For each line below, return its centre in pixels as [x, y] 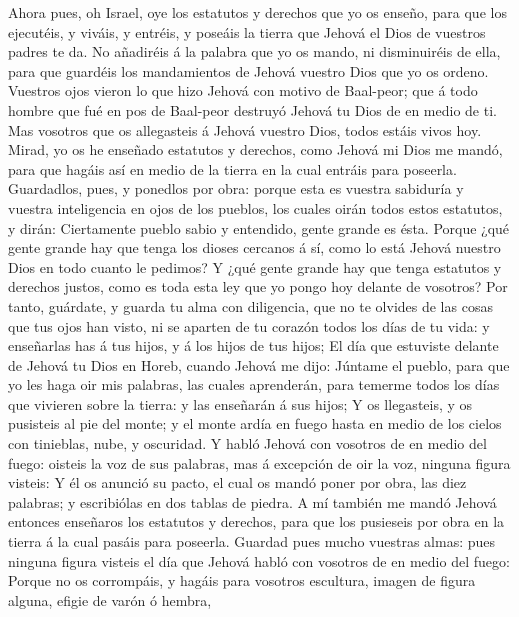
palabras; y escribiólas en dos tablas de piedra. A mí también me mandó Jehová [252, 501]
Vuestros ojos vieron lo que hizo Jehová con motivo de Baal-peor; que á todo [243, 90]
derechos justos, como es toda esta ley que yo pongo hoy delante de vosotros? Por [258, 286]
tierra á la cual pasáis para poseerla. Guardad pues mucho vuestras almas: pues [252, 541]
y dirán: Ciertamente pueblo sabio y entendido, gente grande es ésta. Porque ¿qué [259, 227]
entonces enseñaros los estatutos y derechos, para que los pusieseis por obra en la [256, 521]
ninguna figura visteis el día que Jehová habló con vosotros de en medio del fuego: [259, 560]
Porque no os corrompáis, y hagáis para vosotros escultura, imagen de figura [242, 580]
